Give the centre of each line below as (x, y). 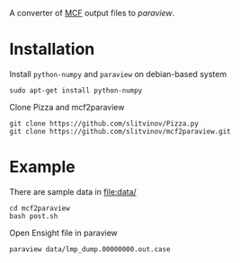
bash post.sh (34, 216)
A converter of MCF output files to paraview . (92, 13)
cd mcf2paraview (40, 208)
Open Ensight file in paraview (64, 232)
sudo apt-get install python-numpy (76, 90)
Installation (52, 49)
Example (42, 167)
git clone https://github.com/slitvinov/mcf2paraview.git (120, 131)
